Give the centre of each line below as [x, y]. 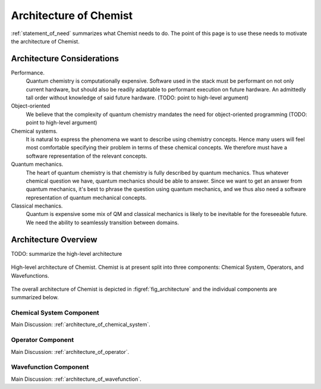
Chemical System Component [55, 313]
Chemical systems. [34, 131]
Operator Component [43, 340]
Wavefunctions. [30, 275]
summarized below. [35, 297]
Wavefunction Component [50, 367]
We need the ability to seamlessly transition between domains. [103, 222]
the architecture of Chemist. [45, 41]
